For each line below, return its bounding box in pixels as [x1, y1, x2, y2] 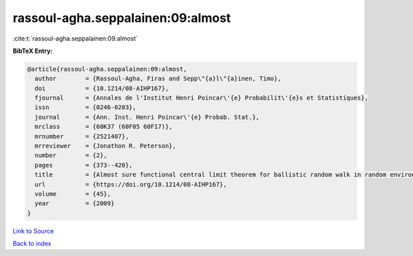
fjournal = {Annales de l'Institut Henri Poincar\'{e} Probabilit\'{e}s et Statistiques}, [34, 94, 368, 102]
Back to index [12, 240, 52, 248]
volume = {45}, [34, 190, 112, 198]
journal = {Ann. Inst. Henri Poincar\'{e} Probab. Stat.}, [34, 113, 260, 121]
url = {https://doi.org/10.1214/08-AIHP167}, [34, 181, 227, 188]
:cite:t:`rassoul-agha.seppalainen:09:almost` [12, 34, 138, 43]
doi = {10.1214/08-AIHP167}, [34, 84, 169, 92]
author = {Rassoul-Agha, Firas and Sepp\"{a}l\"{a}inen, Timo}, [34, 75, 282, 82]
